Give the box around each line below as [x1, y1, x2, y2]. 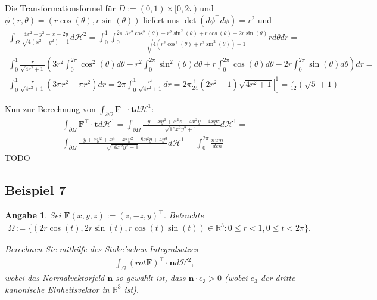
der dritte [260, 271, 295, 284]
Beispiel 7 [5, 181, 66, 199]
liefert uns [143, 13, 180, 26]
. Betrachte [163, 209, 204, 221]
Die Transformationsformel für [5, 2, 116, 14]
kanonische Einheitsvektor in [5, 283, 110, 295]
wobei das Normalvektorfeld [5, 271, 105, 284]
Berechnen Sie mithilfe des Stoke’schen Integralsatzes [5, 243, 198, 255]
